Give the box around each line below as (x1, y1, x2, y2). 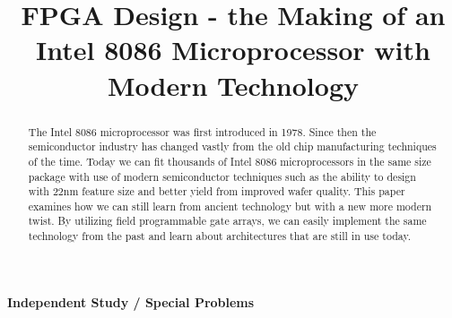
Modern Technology (107, 66, 359, 103)
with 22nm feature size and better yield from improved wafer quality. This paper (28, 184, 405, 199)
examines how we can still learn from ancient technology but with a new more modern (28, 198, 432, 213)
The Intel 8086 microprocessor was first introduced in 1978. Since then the (28, 124, 377, 139)
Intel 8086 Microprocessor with (36, 31, 430, 68)
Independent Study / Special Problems (7, 292, 255, 311)
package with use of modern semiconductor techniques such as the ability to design (28, 168, 416, 184)
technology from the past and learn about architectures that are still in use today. (28, 228, 411, 244)
